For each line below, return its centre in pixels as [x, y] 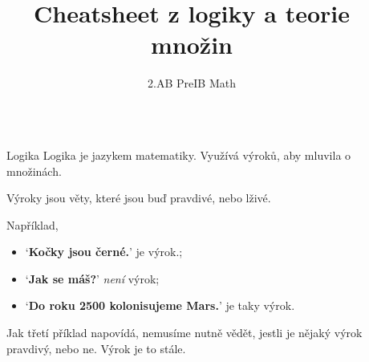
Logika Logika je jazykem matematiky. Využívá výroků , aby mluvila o [179, 155]
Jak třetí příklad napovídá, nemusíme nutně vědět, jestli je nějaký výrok [184, 333]
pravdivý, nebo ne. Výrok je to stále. [96, 348]
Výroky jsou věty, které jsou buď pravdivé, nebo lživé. [139, 198]
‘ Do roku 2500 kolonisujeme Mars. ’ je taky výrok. [160, 305]
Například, [32, 224]
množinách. [34, 171]
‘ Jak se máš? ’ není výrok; [92, 278]
